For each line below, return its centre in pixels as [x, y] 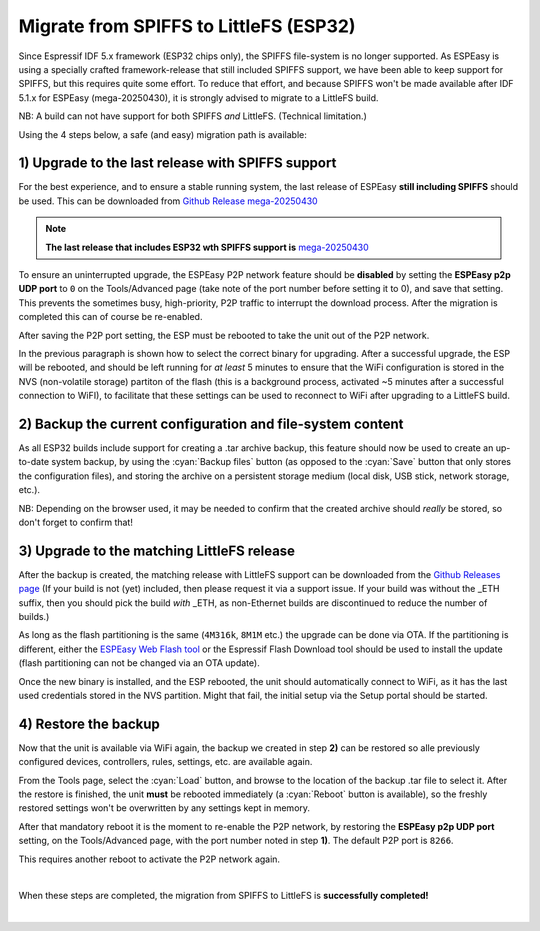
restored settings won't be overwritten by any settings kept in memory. [164, 808]
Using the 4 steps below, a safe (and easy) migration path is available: [162, 134]
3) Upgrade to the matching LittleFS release [156, 550]
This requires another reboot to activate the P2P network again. [149, 859]
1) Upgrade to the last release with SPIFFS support [177, 163]
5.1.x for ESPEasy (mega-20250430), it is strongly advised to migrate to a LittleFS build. [198, 97]
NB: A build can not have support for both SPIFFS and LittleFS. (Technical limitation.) [192, 116]
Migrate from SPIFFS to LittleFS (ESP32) [187, 26]
